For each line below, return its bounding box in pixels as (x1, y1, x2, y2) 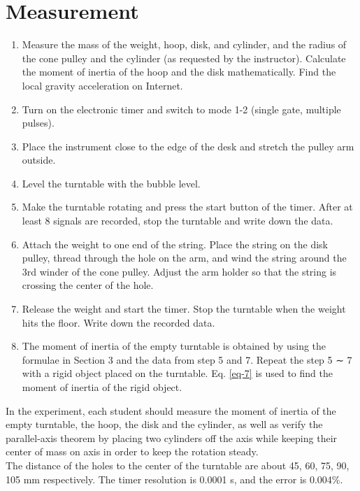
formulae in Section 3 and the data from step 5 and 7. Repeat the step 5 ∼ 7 (22, 352, 352, 367)
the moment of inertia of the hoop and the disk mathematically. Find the (22, 64, 336, 79)
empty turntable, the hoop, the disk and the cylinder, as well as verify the (6, 417, 323, 432)
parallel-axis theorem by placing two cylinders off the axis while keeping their (6, 430, 338, 445)
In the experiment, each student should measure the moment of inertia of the (6, 403, 336, 418)
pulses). (22, 115, 55, 130)
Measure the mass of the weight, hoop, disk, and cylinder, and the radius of (22, 37, 347, 52)
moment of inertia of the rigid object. (22, 380, 182, 394)
